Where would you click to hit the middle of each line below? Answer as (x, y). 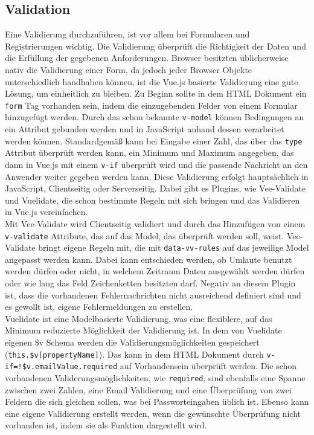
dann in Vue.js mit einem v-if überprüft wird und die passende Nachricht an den (156, 164)
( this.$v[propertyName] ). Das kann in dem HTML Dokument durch (134, 354)
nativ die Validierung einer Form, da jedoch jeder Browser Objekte (129, 69)
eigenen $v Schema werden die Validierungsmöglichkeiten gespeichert (132, 342)
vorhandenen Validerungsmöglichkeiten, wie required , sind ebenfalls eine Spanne (155, 377)
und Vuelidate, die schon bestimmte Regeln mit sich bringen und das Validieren (152, 200)
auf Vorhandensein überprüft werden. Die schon (208, 366)
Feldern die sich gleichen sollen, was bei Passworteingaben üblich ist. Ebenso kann (157, 401)
